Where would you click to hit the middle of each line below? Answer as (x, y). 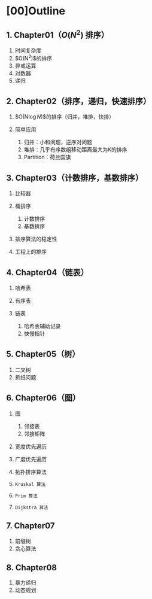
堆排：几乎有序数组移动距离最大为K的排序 (75, 150)
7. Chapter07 (31, 526)
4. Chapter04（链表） (47, 273)
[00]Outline (36, 11)
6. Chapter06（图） (43, 398)
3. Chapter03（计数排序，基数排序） (75, 178)
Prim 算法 (26, 496)
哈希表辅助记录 (42, 326)
